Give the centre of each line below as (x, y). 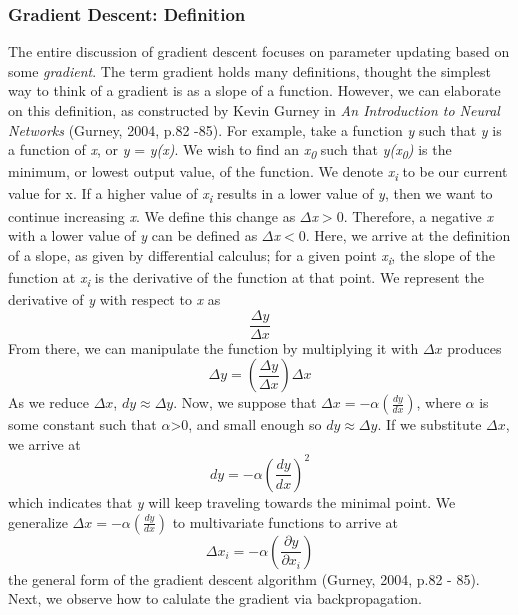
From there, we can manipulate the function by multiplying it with (213, 347)
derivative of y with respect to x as (114, 299)
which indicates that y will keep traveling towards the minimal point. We (232, 501)
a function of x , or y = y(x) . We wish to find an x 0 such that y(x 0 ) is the (230, 150)
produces (474, 347)
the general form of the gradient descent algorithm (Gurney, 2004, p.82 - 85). (244, 578)
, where (438, 402)
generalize (38, 521)
